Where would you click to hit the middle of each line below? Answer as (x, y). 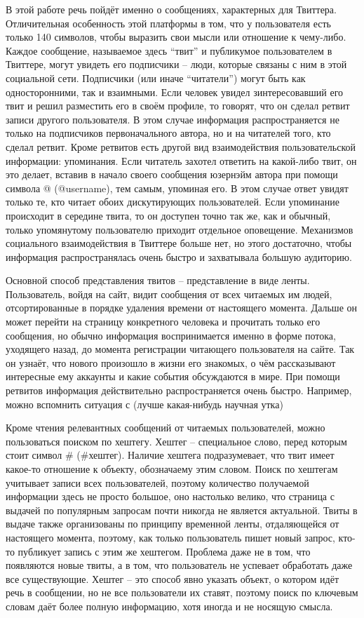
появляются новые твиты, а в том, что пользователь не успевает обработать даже (179, 565)
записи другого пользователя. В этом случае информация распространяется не (173, 119)
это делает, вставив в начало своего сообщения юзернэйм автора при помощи (172, 174)
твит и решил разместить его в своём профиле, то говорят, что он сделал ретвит (178, 106)
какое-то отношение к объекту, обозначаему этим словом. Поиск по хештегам (172, 469)
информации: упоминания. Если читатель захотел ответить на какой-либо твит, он (181, 160)
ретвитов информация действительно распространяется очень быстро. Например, (179, 390)
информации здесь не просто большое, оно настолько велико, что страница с (170, 496)
